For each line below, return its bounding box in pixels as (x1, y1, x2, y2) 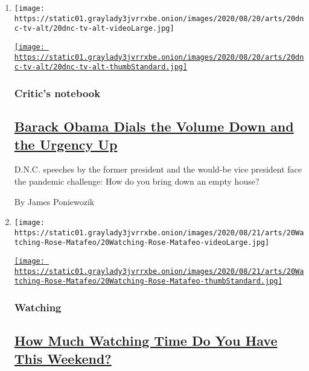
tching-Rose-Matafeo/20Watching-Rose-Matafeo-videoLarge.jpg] (14, 238, 270, 247)
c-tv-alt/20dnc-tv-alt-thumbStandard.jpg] (14, 63, 188, 72)
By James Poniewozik (14, 195, 95, 208)
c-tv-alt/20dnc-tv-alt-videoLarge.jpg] (14, 24, 174, 33)
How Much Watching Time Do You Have (14, 331, 278, 350)
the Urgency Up (14, 135, 118, 153)
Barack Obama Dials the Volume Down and (14, 117, 294, 136)
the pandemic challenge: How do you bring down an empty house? (14, 174, 260, 187)
